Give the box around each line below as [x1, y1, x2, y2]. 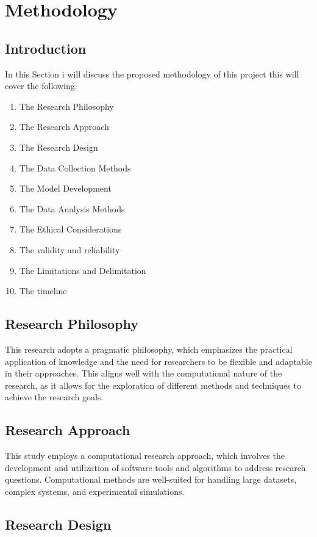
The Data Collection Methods [19, 161, 131, 174]
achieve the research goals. [5, 391, 104, 403]
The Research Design [19, 140, 98, 153]
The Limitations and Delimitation [19, 264, 146, 276]
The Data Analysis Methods [19, 202, 125, 215]
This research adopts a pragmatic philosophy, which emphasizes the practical [5, 342, 293, 355]
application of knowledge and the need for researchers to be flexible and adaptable [5, 355, 312, 367]
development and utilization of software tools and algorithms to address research [5, 461, 306, 474]
